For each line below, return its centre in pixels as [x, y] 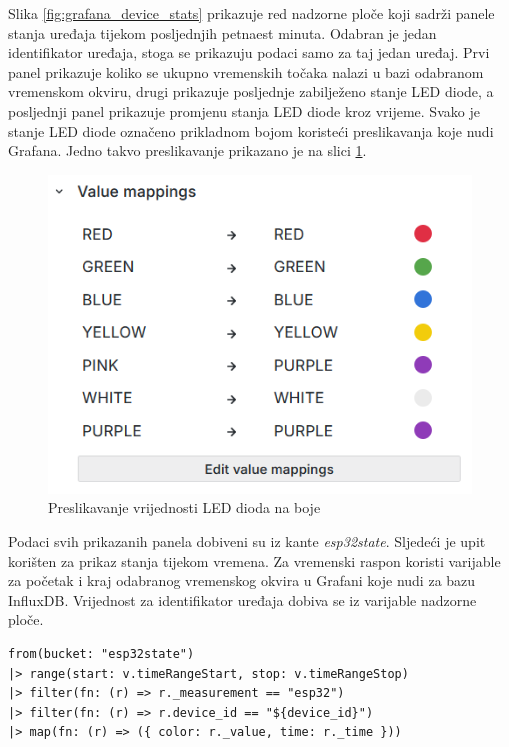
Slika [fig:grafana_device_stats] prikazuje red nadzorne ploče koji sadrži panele [251, 13]
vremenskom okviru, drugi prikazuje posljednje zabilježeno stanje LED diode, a [251, 91]
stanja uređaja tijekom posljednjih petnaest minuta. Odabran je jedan [222, 32]
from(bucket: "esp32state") [101, 653]
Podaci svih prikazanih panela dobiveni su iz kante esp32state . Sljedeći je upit [247, 541]
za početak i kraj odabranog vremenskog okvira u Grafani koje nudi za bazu [242, 580]
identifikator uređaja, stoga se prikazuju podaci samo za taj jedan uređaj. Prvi [249, 52]
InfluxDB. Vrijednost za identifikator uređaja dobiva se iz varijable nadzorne [242, 599]
